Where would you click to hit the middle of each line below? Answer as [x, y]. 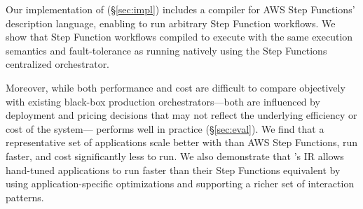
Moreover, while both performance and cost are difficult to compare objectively [176, 87]
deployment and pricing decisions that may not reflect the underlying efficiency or [181, 115]
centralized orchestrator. [58, 64]
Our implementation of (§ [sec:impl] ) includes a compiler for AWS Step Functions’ [180, 9]
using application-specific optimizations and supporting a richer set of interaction [180, 183]
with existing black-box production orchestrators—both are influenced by [163, 101]
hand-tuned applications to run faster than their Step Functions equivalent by [173, 170]
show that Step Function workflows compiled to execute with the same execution [179, 37]
